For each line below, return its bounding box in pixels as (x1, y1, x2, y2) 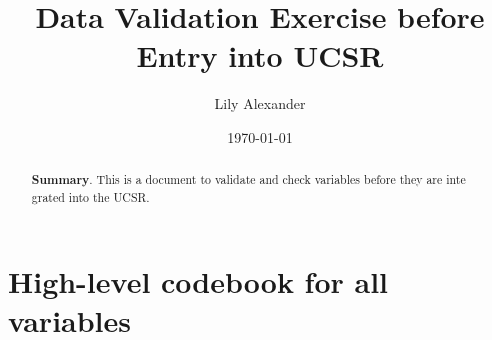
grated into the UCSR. (31, 188, 150, 205)
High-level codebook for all (8, 260, 389, 301)
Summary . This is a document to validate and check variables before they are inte (31, 171, 466, 189)
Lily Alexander (214, 93, 306, 114)
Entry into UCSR (136, 35, 384, 76)
